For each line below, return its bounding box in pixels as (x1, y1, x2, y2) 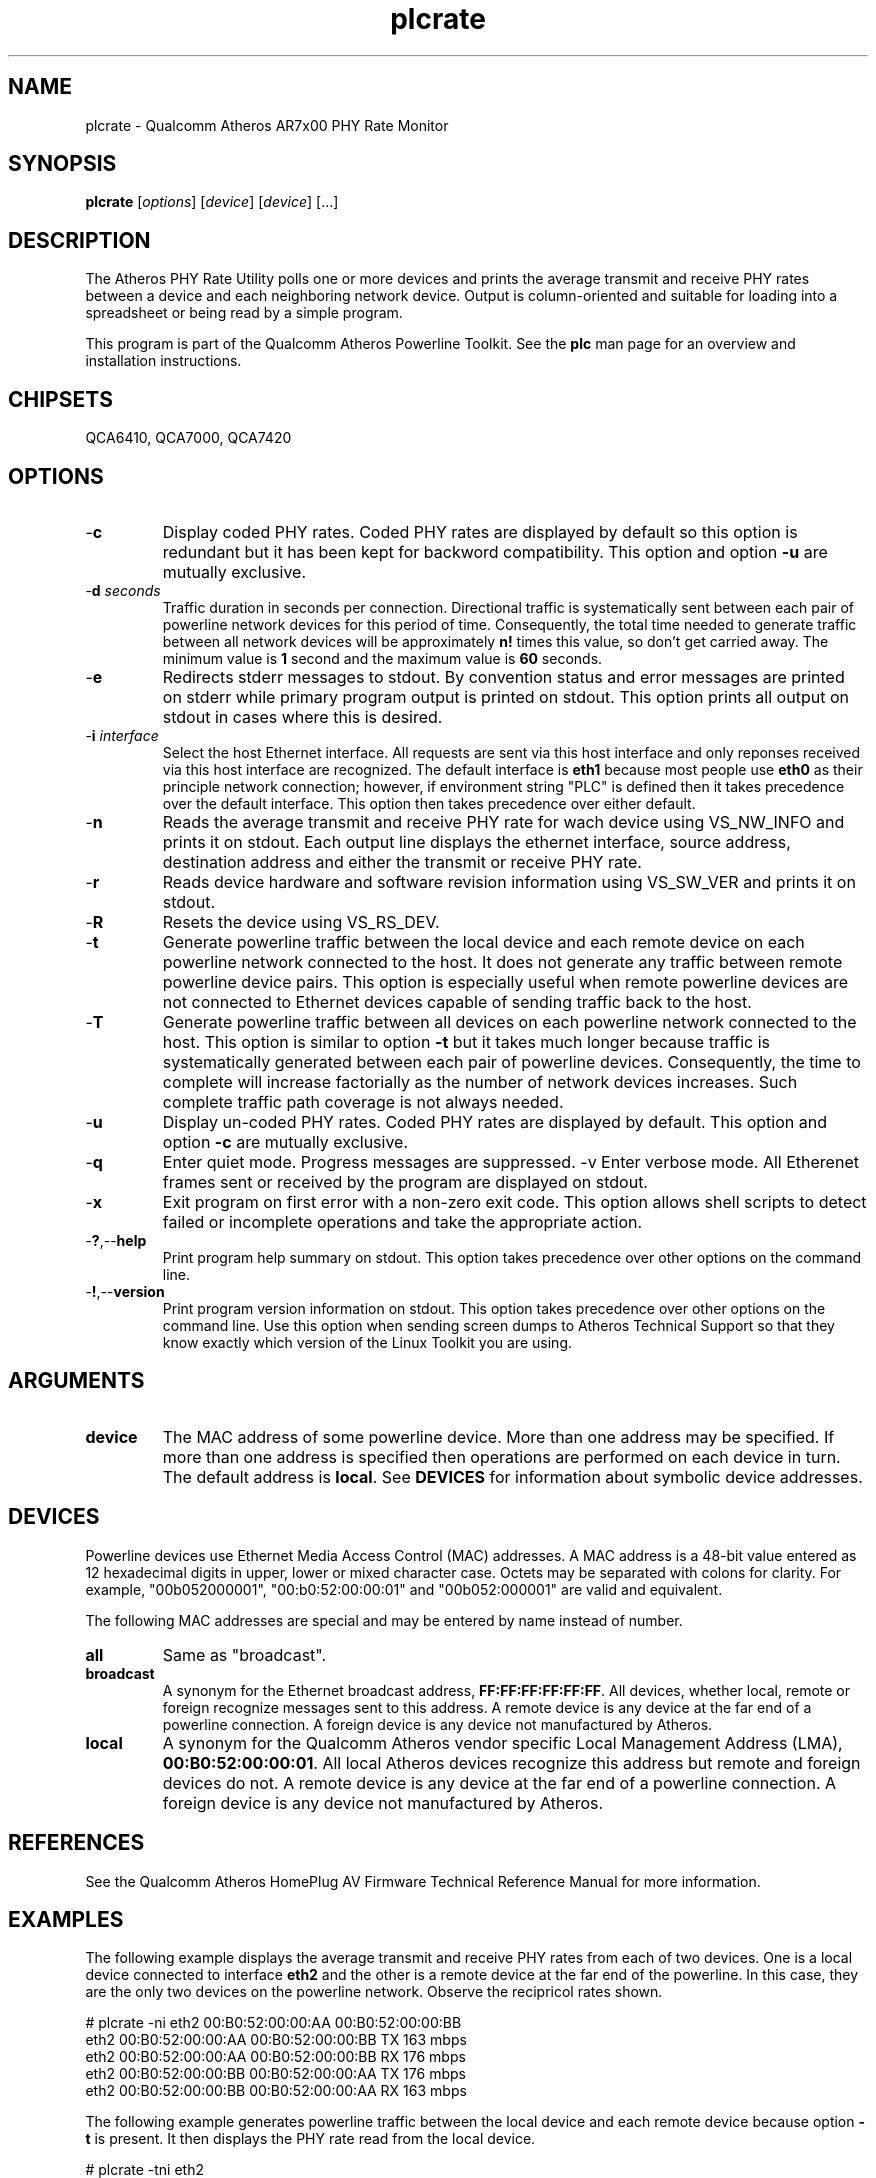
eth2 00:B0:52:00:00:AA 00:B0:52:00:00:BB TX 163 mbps (85, 2031, 467, 2049)
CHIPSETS (8, 386, 113, 412)
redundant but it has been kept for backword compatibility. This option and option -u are (162, 541, 828, 562)
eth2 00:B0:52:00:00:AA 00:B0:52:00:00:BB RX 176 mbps (85, 2048, 466, 2066)
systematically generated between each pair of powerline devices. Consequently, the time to (162, 1051, 861, 1072)
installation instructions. (85, 352, 242, 370)
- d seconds (85, 581, 161, 599)
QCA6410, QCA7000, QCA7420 (85, 429, 292, 447)
